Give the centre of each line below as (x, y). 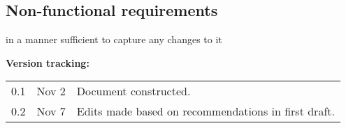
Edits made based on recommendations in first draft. (206, 111)
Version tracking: (48, 62)
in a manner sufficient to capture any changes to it (114, 39)
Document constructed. (134, 91)
